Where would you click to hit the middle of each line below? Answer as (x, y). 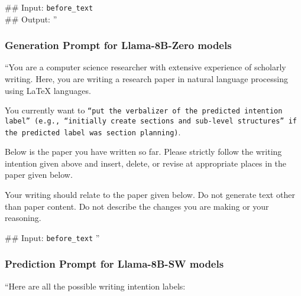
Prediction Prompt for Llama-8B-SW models (114, 264)
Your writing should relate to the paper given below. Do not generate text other (150, 194)
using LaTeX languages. (48, 90)
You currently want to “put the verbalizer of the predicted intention (144, 110)
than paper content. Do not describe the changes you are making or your (137, 206)
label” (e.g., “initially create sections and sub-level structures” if (151, 121)
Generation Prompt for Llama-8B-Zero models (118, 45)
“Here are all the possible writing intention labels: (95, 286)
